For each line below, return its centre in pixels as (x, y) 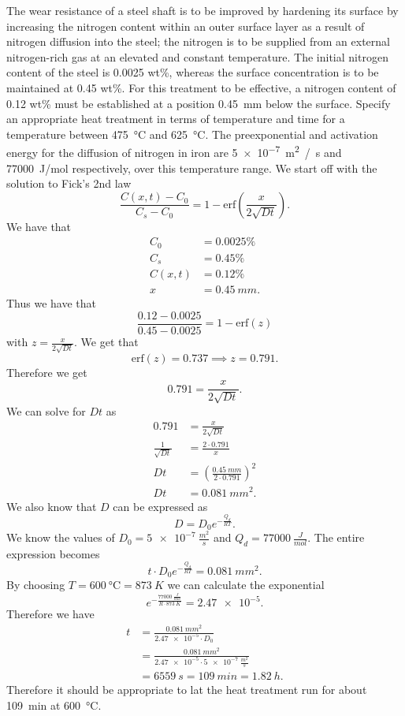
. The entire (336, 537)
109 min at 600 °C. (54, 705)
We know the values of (61, 537)
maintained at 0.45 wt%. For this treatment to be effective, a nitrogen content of (201, 87)
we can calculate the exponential (246, 585)
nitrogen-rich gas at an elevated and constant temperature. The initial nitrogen (197, 56)
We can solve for (46, 410)
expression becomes (53, 553)
